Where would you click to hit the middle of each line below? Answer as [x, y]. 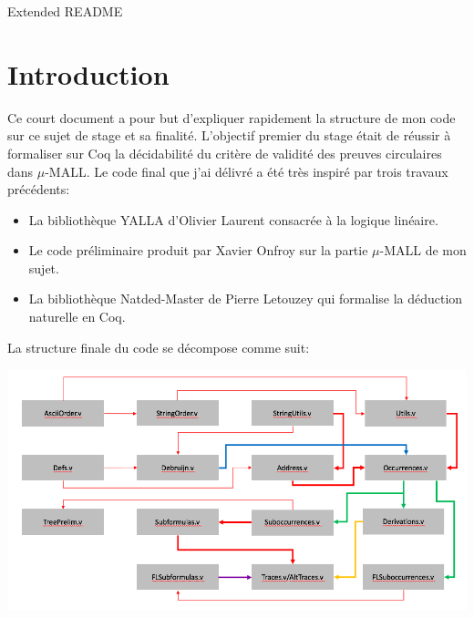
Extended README [65, 11]
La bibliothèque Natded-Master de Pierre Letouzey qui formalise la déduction [246, 299]
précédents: [39, 189]
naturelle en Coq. [77, 317]
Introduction [88, 73]
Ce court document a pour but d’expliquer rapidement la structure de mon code [232, 117]
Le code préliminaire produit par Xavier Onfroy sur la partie [198, 250]
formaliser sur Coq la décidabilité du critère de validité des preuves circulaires [225, 153]
